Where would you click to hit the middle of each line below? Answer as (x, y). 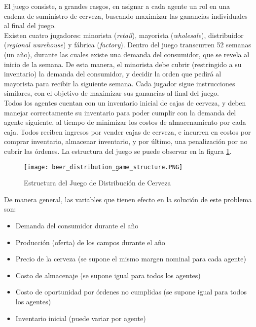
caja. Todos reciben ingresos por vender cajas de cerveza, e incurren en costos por (128, 131)
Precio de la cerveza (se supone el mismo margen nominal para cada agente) (131, 259)
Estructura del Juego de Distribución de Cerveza (97, 183)
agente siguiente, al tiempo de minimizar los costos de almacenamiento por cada (125, 122)
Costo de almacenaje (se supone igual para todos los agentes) (108, 275)
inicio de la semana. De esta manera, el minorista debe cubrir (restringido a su (123, 64)
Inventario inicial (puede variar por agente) (81, 318)
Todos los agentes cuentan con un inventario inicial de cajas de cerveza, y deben (125, 102)
